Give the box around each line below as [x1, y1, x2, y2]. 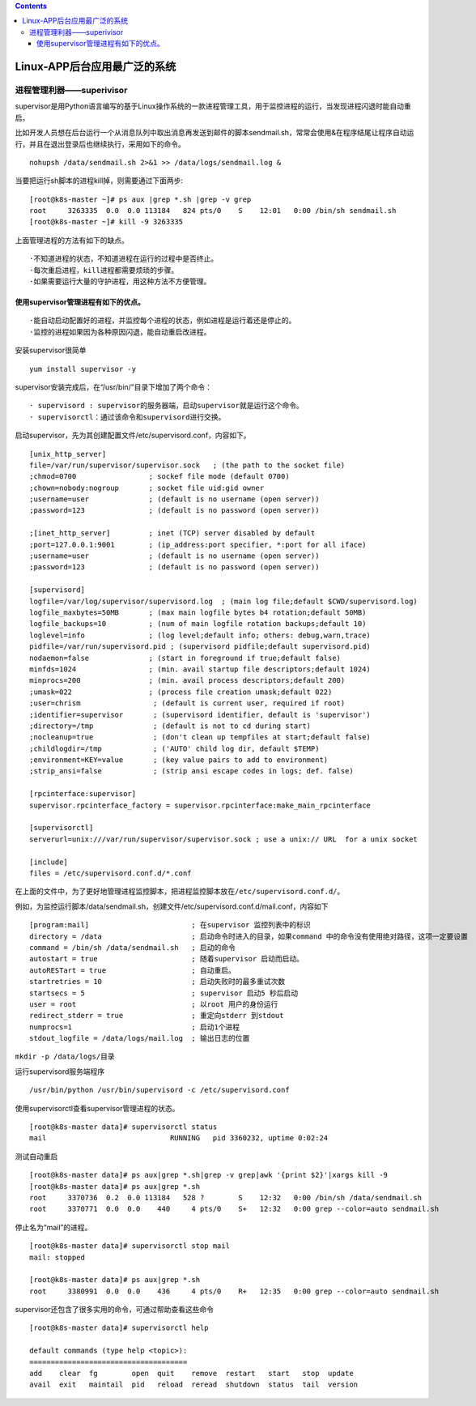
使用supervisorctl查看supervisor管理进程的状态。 [15, 1103, 180, 1113]
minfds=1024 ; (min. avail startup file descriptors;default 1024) [29, 664, 372, 674]
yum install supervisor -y [29, 364, 137, 373]
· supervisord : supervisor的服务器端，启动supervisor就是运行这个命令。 [29, 401, 304, 411]
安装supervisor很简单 [15, 345, 87, 356]
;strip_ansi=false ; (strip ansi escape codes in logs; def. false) [29, 766, 354, 776]
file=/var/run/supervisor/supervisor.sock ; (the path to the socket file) [29, 460, 346, 470]
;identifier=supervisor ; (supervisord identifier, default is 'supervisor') [29, 709, 372, 719]
